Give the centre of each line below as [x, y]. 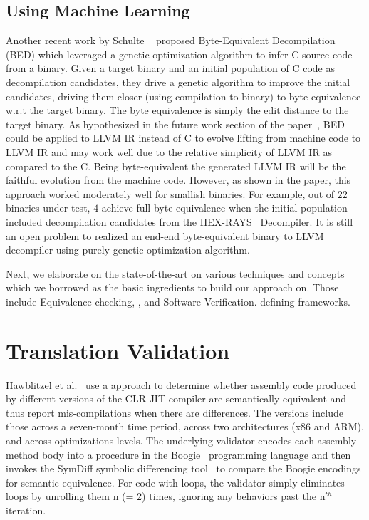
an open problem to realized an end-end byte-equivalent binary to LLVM [165, 235]
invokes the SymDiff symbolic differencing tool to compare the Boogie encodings [183, 468]
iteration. [26, 510]
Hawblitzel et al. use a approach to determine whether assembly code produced [181, 384]
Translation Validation [118, 350]
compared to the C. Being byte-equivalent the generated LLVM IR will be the [176, 166]
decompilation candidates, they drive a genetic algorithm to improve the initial [178, 82]
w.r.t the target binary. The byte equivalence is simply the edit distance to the [177, 110]
